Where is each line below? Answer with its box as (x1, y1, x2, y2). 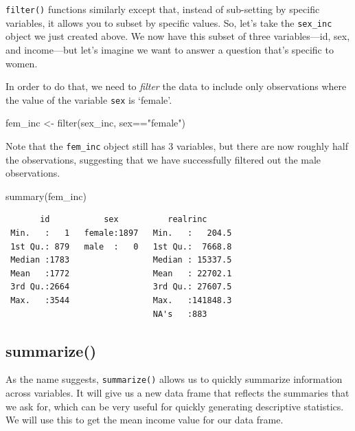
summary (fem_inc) (5, 188, 87, 203)
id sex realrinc (40, 214, 207, 225)
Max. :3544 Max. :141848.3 (10, 295, 232, 305)
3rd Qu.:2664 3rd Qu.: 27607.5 (10, 282, 232, 292)
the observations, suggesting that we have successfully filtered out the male (5, 152, 321, 166)
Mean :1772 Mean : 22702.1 (10, 268, 232, 278)
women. (5, 56, 38, 70)
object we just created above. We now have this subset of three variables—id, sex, (5, 29, 350, 43)
